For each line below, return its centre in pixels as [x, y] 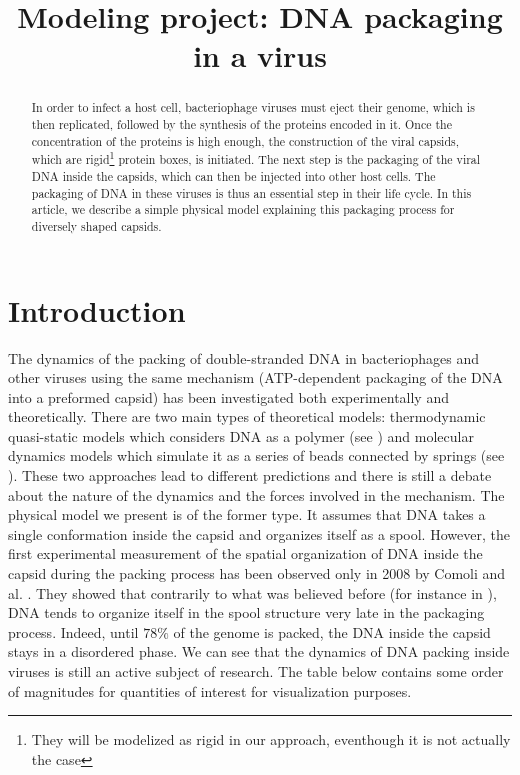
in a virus [260, 55]
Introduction [97, 309]
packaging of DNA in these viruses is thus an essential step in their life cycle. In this [251, 192]
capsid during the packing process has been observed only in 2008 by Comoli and [257, 573]
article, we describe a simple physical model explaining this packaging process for [243, 209]
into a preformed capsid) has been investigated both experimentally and [228, 396]
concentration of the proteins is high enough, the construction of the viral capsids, [245, 140]
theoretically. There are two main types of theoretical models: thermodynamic [247, 416]
